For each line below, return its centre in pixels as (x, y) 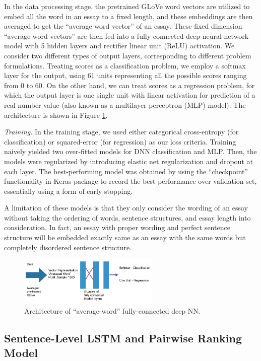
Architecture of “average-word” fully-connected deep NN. (112, 310)
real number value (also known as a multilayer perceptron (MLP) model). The (125, 104)
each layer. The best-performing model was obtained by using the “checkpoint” (126, 171)
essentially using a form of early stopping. (69, 191)
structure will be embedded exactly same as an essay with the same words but (125, 237)
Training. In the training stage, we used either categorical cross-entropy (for (121, 132)
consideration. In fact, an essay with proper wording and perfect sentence (117, 227)
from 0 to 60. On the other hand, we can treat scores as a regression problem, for (129, 85)
